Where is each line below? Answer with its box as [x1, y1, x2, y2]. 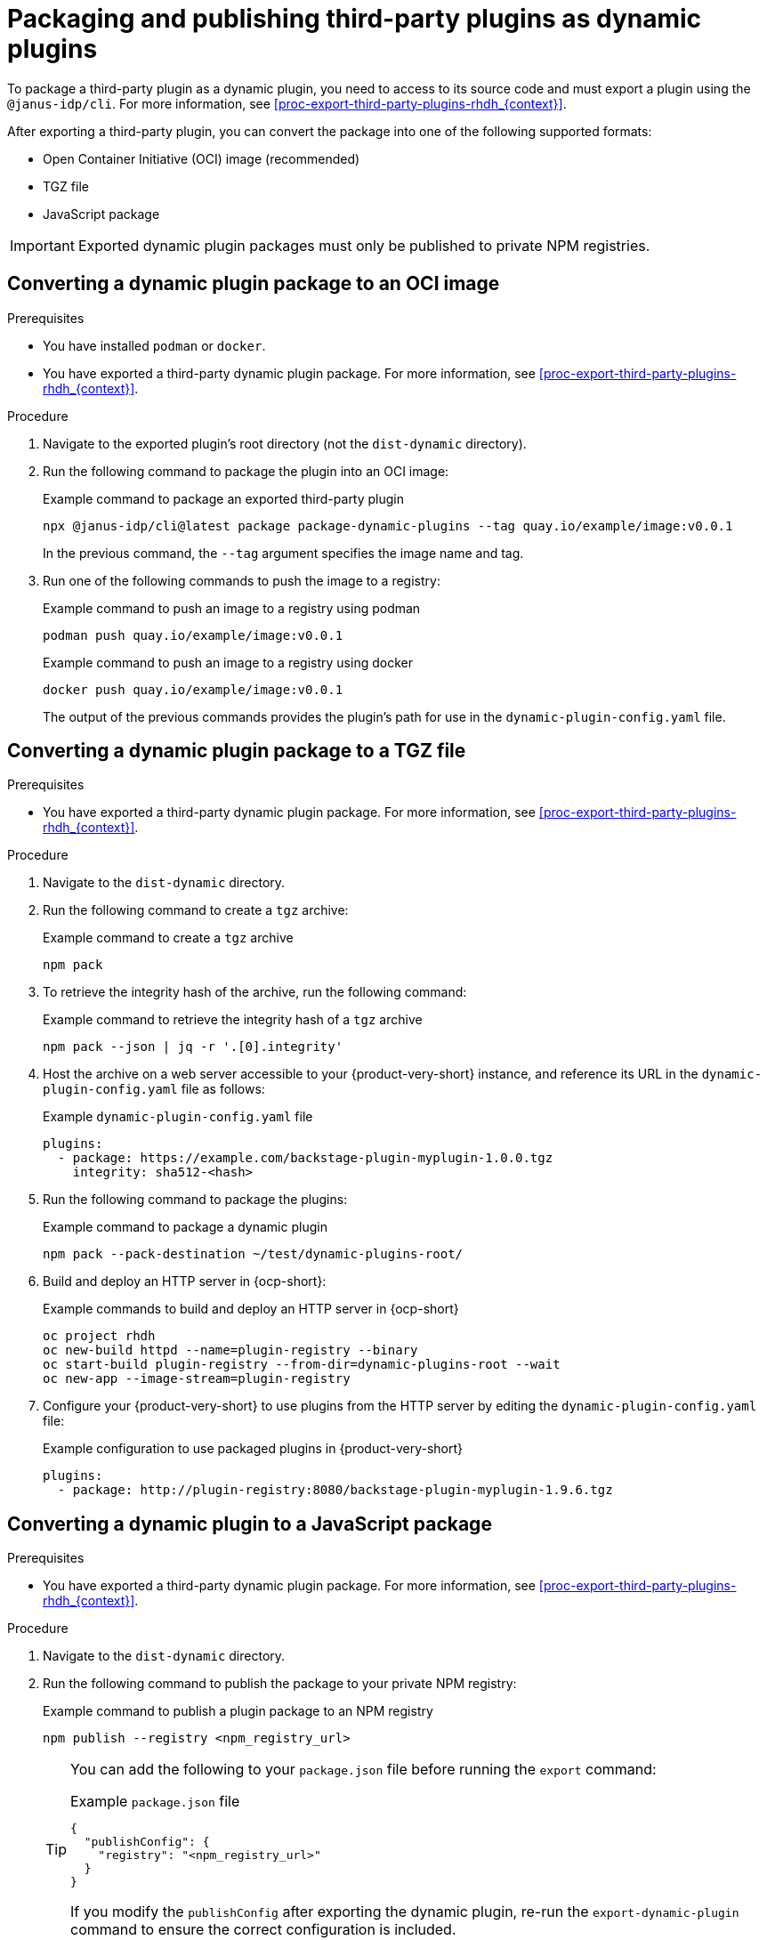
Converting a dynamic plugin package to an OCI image [7, 272, 500, 295]
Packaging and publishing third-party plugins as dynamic [7, 4, 702, 34]
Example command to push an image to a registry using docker [43, 654, 413, 670]
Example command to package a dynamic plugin [43, 1219, 327, 1235]
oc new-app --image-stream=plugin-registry [43, 1371, 351, 1386]
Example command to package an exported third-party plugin [43, 490, 405, 506]
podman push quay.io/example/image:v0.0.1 [43, 627, 343, 643]
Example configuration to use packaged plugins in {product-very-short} [43, 1441, 464, 1457]
